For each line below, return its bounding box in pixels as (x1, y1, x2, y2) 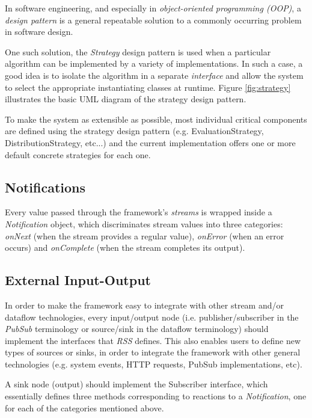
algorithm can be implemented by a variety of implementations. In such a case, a (5, 57, 303, 70)
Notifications (5, 177, 86, 196)
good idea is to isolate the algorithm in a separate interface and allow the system (5, 69, 304, 81)
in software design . (5, 25, 73, 38)
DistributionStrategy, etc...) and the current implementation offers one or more (5, 136, 296, 149)
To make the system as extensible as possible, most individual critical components (5, 112, 307, 125)
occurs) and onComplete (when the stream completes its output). (5, 241, 245, 254)
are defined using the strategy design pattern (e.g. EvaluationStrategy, (5, 124, 264, 137)
